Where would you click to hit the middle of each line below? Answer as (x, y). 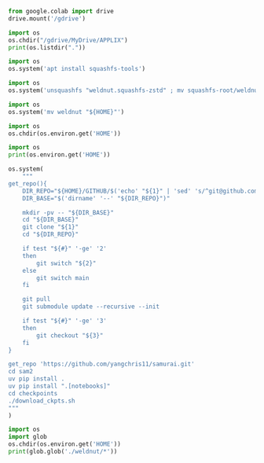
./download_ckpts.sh (42, 401)
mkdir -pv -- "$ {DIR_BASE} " (68, 212)
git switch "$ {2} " (66, 263)
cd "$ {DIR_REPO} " (51, 235)
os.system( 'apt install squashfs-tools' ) (77, 69)
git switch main (63, 278)
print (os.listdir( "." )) (47, 47)
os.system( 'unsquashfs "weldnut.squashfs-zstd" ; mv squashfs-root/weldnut (135, 90)
